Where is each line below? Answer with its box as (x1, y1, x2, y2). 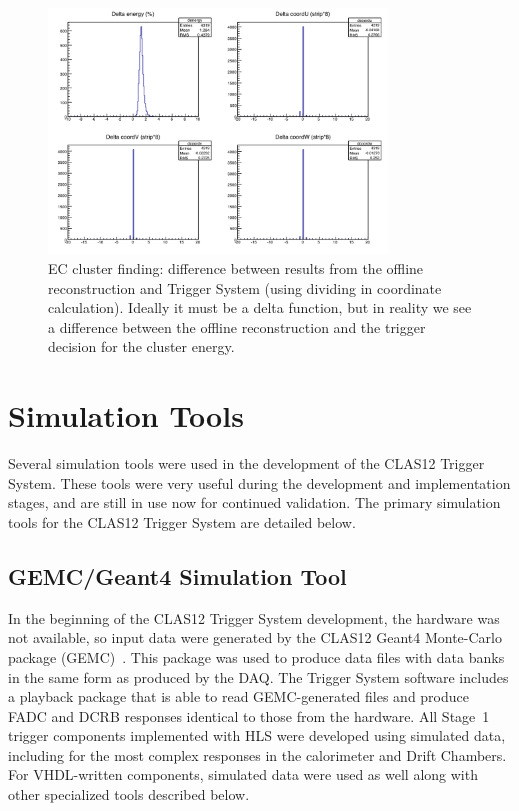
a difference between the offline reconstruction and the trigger (48, 316, 426, 337)
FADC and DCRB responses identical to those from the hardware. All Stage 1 (8, 705, 490, 726)
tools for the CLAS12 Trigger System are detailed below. (8, 511, 356, 532)
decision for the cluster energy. (48, 336, 235, 357)
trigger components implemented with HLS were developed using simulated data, (8, 725, 506, 746)
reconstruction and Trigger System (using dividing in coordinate (48, 277, 442, 298)
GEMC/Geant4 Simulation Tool (8, 560, 347, 591)
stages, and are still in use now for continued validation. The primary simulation (8, 492, 501, 513)
